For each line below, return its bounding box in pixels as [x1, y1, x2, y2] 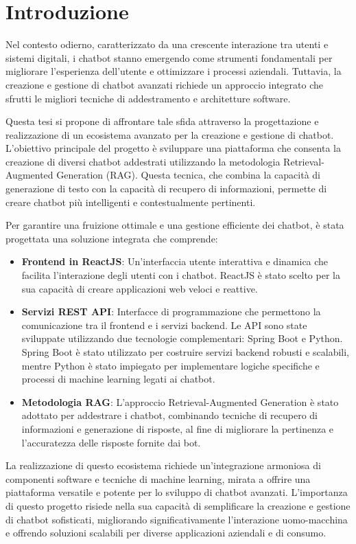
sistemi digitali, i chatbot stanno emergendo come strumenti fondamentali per [5, 50, 333, 65]
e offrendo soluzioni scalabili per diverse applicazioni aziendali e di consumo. [5, 525, 327, 540]
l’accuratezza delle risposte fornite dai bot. [21, 435, 201, 449]
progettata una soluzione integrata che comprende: [5, 231, 218, 245]
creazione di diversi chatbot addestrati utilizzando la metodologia [5, 154, 281, 168]
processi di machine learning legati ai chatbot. [21, 372, 215, 386]
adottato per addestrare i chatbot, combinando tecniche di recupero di [21, 408, 318, 422]
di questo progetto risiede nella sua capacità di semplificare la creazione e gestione [5, 498, 351, 512]
